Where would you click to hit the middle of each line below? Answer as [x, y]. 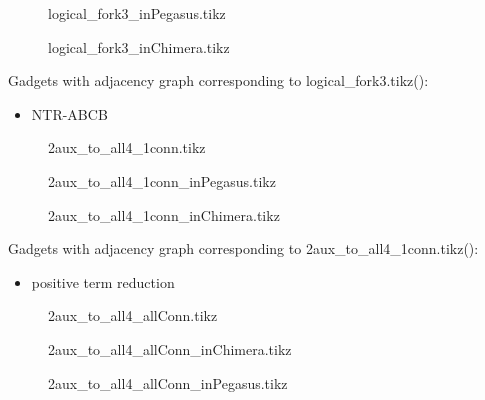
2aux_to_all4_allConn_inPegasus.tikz [168, 382]
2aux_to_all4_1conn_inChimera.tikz [164, 214]
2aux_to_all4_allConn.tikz [133, 315]
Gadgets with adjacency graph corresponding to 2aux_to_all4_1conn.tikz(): [243, 248]
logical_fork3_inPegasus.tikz [137, 13]
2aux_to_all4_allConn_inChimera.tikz [170, 348]
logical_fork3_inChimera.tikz [139, 46]
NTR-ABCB [69, 113]
